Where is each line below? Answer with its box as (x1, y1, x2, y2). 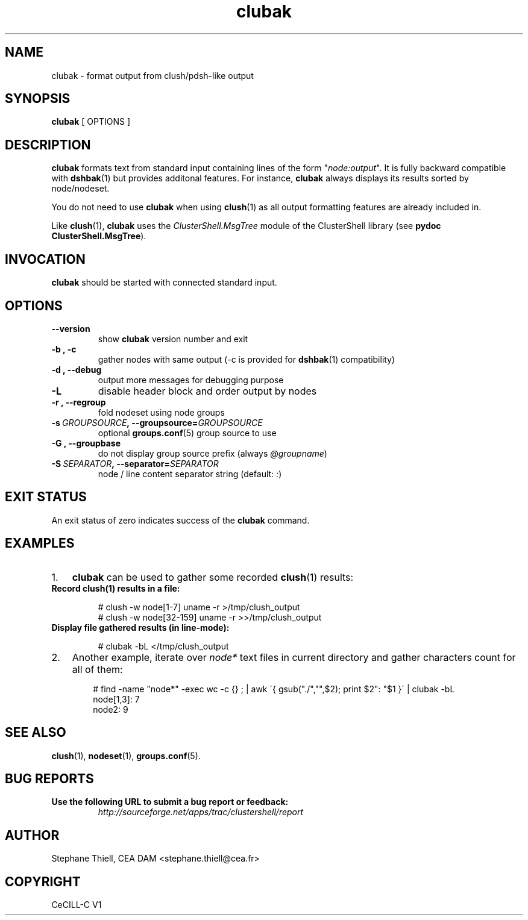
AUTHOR (5, 827, 60, 843)
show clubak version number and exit (98, 333, 248, 344)
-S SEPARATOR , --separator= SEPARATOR (51, 458, 219, 469)
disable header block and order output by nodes (98, 384, 317, 397)
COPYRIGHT (5, 874, 81, 889)
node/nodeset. (51, 183, 110, 194)
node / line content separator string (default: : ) (98, 468, 282, 479)
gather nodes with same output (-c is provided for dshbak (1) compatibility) (98, 354, 395, 365)
